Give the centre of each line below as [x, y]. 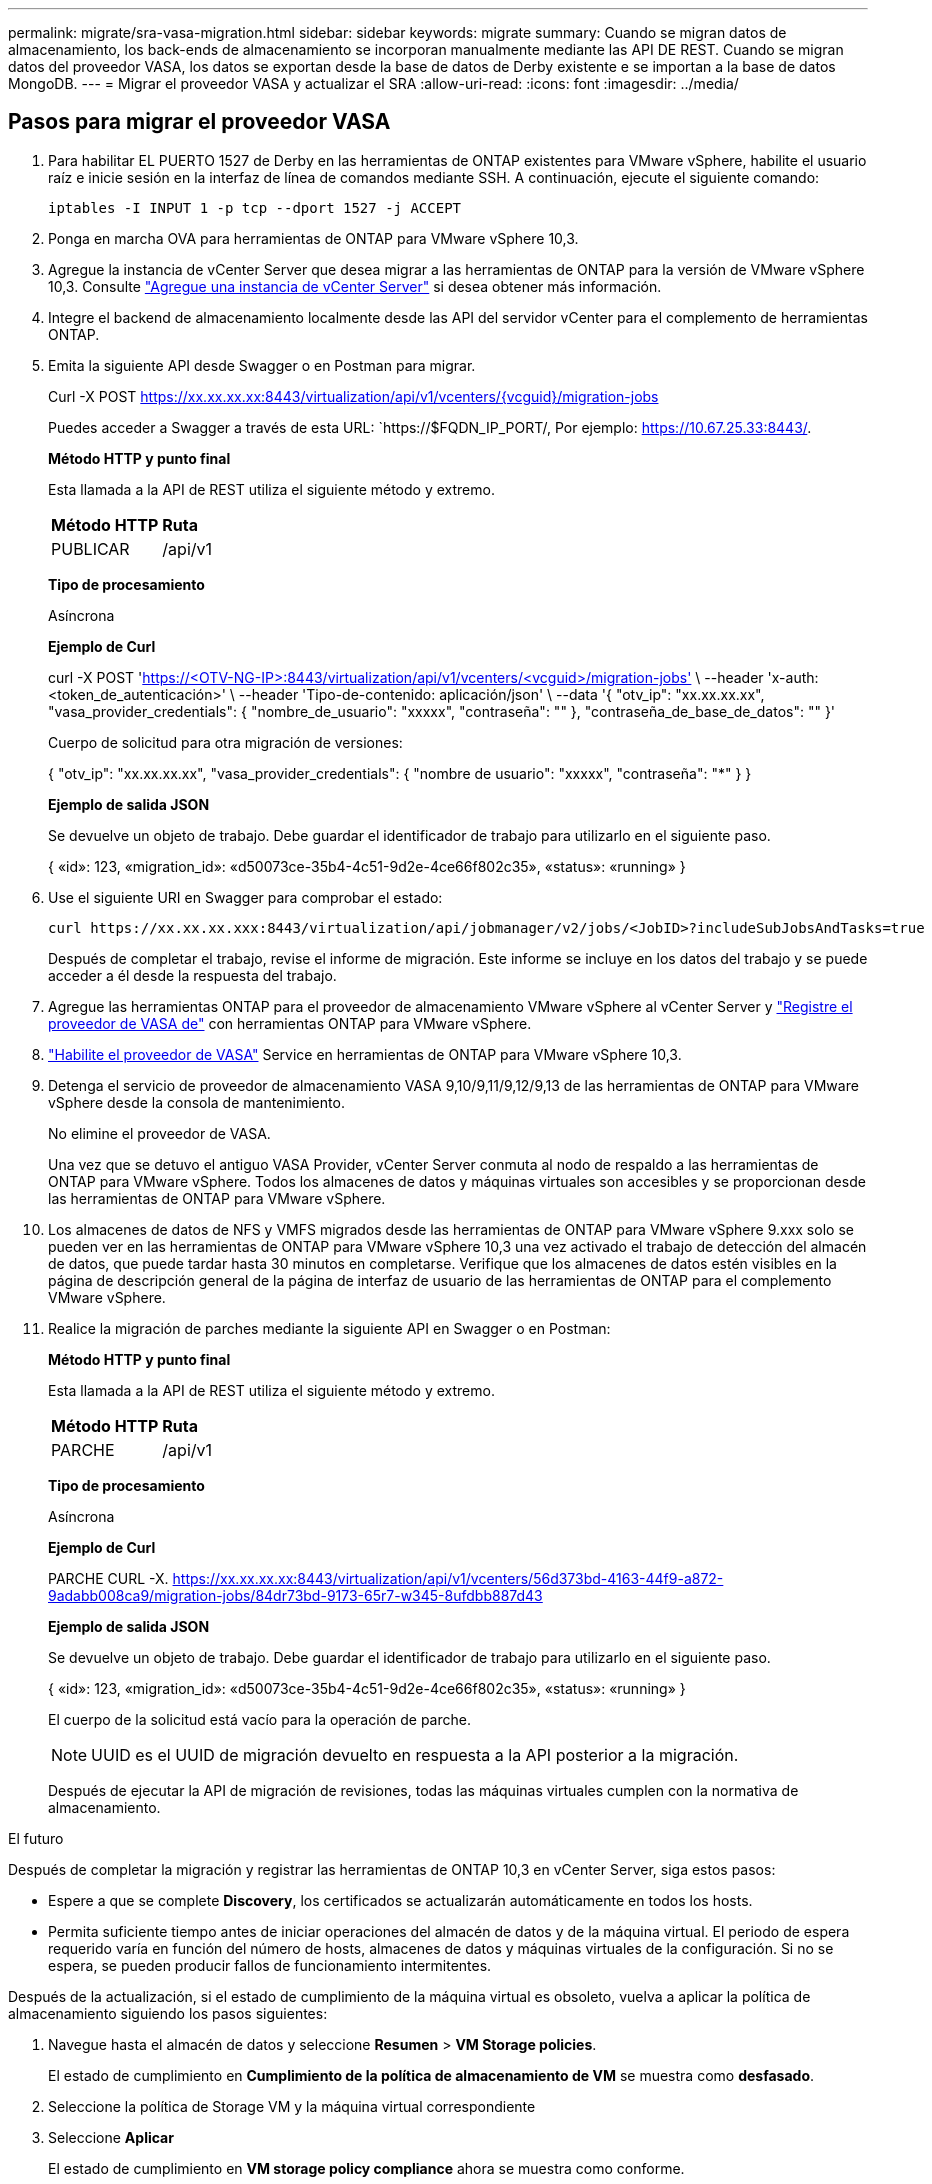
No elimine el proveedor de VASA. [159, 1133]
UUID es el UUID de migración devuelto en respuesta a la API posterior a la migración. [415, 1754]
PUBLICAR [90, 548]
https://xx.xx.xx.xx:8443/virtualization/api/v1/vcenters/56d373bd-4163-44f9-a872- [448, 1578]
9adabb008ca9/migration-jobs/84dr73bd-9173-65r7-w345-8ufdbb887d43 [295, 1595]
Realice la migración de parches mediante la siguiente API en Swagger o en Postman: [329, 1328]
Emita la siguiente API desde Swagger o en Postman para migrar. [262, 365]
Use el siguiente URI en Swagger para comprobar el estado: [245, 897]
